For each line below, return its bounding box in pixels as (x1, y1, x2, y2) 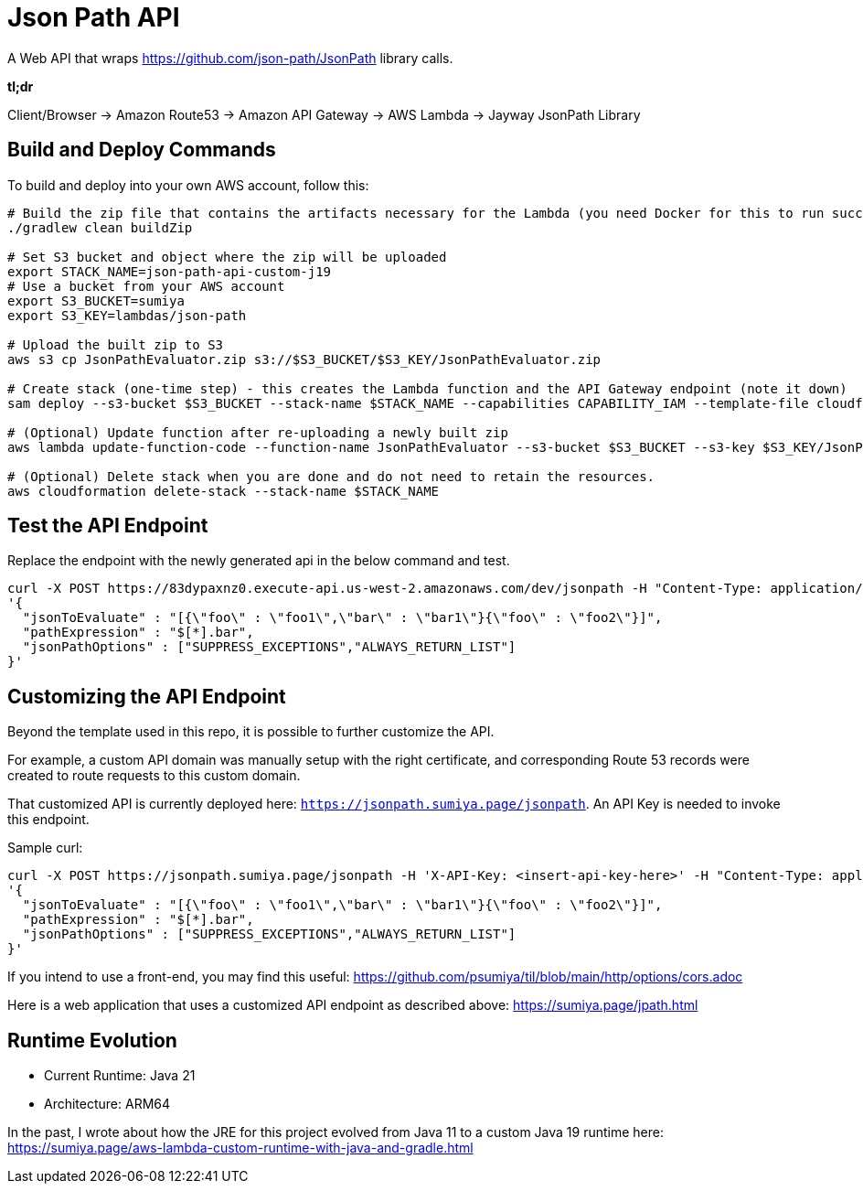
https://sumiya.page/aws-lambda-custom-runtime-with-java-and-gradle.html (7, 1140, 474, 1156)
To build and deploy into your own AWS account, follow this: (7, 177, 369, 193)
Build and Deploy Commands (7, 138, 276, 162)
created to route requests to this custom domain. (7, 767, 301, 784)
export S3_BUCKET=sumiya (7, 293, 185, 308)
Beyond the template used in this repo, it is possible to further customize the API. (7, 724, 495, 740)
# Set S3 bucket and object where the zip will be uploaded (7, 249, 447, 264)
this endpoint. (7, 811, 90, 828)
